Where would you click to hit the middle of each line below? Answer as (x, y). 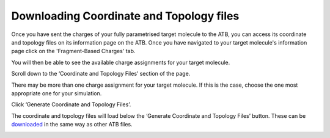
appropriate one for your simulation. (57, 93)
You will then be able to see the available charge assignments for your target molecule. (121, 62)
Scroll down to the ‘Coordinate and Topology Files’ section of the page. (101, 74)
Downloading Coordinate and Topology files (125, 16)
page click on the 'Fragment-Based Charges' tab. (73, 51)
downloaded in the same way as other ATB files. (72, 125)
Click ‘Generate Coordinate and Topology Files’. (71, 104)
